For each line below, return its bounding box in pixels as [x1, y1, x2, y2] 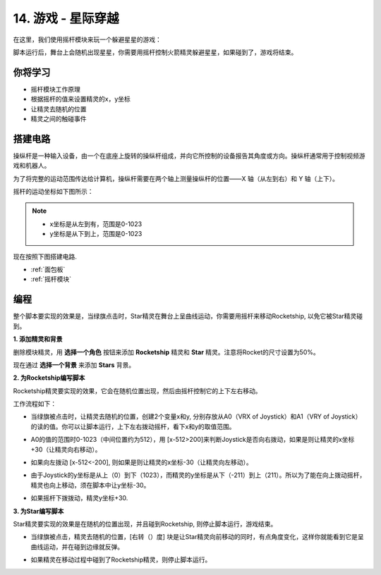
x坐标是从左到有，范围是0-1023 [49, 219, 143, 228]
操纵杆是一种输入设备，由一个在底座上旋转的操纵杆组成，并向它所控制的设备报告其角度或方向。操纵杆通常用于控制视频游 [13, 152, 365, 160]
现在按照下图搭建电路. [13, 252, 78, 261]
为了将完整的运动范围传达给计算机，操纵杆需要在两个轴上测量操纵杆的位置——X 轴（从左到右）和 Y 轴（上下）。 [13, 174, 339, 183]
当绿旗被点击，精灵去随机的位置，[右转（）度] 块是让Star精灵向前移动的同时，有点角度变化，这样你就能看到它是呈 [30, 533, 364, 541]
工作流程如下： [13, 400, 56, 408]
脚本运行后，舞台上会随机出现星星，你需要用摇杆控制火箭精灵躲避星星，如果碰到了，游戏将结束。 [13, 48, 298, 56]
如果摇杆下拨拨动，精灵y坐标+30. [30, 494, 128, 502]
